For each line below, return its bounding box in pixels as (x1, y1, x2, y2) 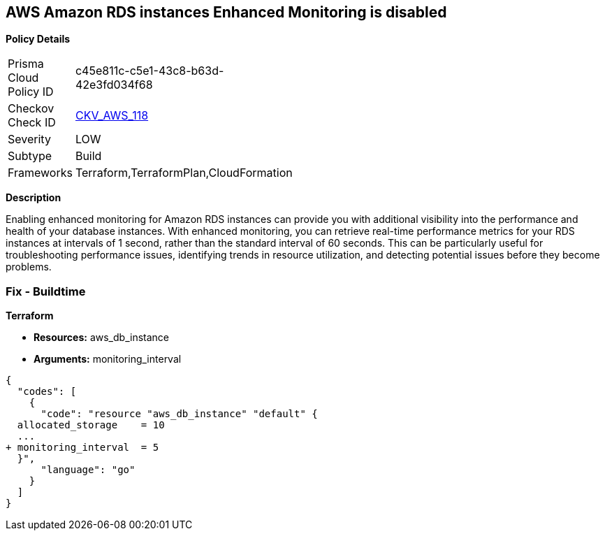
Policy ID (8, 85, 54, 99)
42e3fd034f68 (75, 78, 153, 92)
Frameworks (8, 166, 73, 180)
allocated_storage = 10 (17, 419, 165, 431)
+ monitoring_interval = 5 (6, 442, 159, 454)
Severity (8, 132, 51, 147)
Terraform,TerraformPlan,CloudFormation (75, 166, 293, 180)
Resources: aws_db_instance (34, 331, 169, 344)
